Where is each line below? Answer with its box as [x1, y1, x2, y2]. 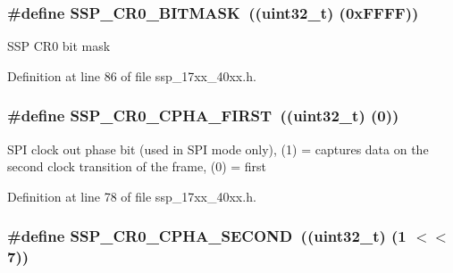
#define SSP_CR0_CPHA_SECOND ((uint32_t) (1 [7, 225, 407, 247]
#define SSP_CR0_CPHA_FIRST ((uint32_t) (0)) [7, 104, 399, 127]
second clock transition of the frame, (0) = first [7, 157, 267, 176]
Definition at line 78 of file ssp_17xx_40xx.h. [7, 186, 256, 205]
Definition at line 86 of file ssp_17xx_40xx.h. [7, 66, 256, 85]
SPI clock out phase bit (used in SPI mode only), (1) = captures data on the [7, 139, 429, 158]
